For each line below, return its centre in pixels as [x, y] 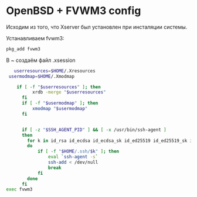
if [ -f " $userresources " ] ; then [59, 87]
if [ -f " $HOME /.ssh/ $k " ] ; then [78, 151]
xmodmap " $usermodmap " [60, 109]
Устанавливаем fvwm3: [35, 38]
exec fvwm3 [19, 189]
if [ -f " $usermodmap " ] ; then [60, 103]
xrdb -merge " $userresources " [69, 92]
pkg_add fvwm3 [23, 49]
